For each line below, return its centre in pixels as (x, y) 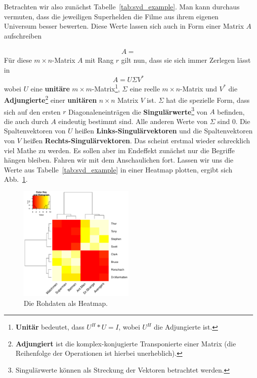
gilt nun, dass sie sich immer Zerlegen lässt (186, 60)
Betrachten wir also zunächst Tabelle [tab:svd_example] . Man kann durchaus (122, 6)
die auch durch (26, 121)
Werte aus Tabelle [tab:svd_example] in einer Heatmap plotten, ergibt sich (118, 169)
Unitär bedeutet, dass (50, 327)
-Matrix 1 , (106, 88)
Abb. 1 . (16, 179)
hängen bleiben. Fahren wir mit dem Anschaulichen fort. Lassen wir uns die (119, 160)
